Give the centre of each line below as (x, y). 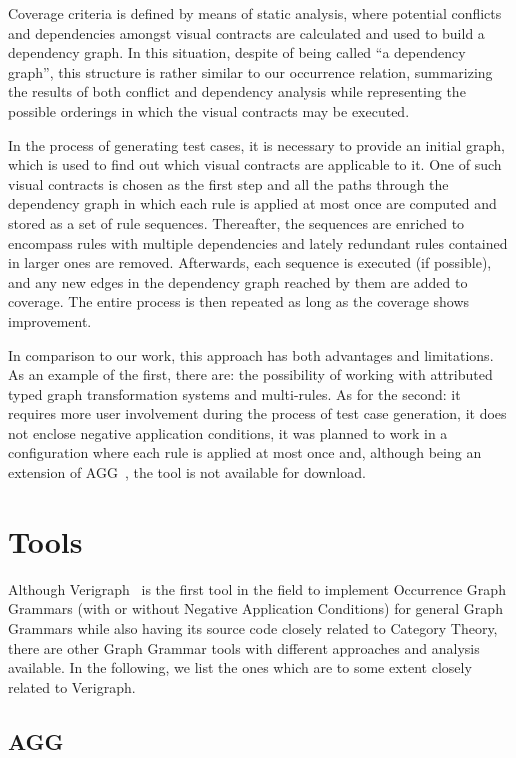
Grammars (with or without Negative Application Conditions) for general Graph (255, 608)
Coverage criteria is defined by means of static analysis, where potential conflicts (255, 13)
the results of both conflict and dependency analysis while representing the (237, 91)
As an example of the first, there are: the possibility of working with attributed (250, 374)
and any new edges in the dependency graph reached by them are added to (238, 281)
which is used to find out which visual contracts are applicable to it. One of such (255, 164)
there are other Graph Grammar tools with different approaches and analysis (244, 647)
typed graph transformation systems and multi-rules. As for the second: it (234, 393)
